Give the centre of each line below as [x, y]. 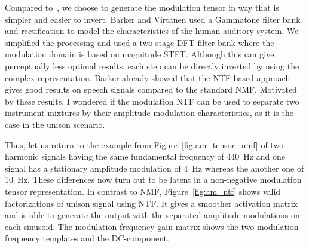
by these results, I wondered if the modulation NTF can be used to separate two [152, 101]
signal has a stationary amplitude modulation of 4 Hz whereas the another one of [154, 168]
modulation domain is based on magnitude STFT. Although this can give [140, 54]
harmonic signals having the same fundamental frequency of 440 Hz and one [145, 156]
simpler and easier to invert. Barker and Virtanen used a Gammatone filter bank [153, 19]
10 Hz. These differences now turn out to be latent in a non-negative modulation [153, 180]
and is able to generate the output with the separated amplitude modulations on [152, 215]
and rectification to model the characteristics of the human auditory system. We [152, 31]
